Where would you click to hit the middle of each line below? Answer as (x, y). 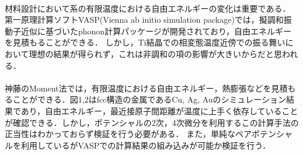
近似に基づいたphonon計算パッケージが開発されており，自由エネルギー (156, 31)
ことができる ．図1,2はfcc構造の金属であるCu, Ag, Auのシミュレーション (149, 99)
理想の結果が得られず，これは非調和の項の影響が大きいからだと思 (155, 53)
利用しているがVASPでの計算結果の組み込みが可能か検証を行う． (146, 145)
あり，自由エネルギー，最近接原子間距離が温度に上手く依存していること (159, 110)
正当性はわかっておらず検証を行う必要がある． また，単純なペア (128, 134)
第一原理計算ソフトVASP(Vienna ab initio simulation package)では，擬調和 (144, 20)
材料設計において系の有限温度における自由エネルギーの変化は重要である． (148, 8)
